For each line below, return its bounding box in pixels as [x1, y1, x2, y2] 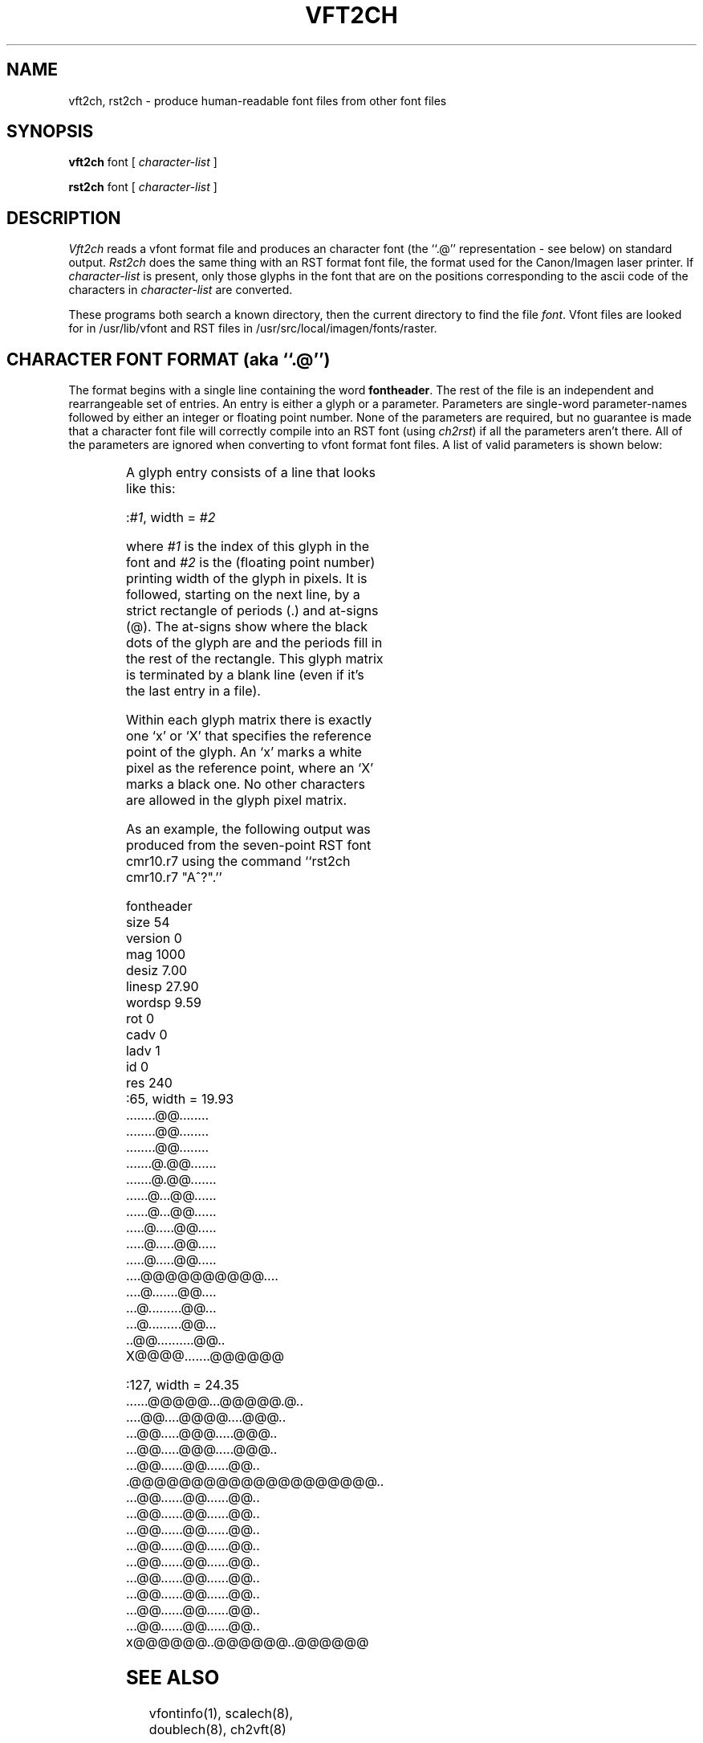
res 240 [125, 1075, 173, 1092]
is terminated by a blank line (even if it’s [125, 667, 364, 684]
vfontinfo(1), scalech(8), [148, 1704, 294, 1721]
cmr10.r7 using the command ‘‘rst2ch [125, 853, 351, 870]
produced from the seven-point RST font [125, 837, 372, 854]
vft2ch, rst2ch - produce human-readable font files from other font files [68, 93, 447, 108]
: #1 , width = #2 [125, 509, 216, 526]
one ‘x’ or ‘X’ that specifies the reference [125, 728, 372, 745]
